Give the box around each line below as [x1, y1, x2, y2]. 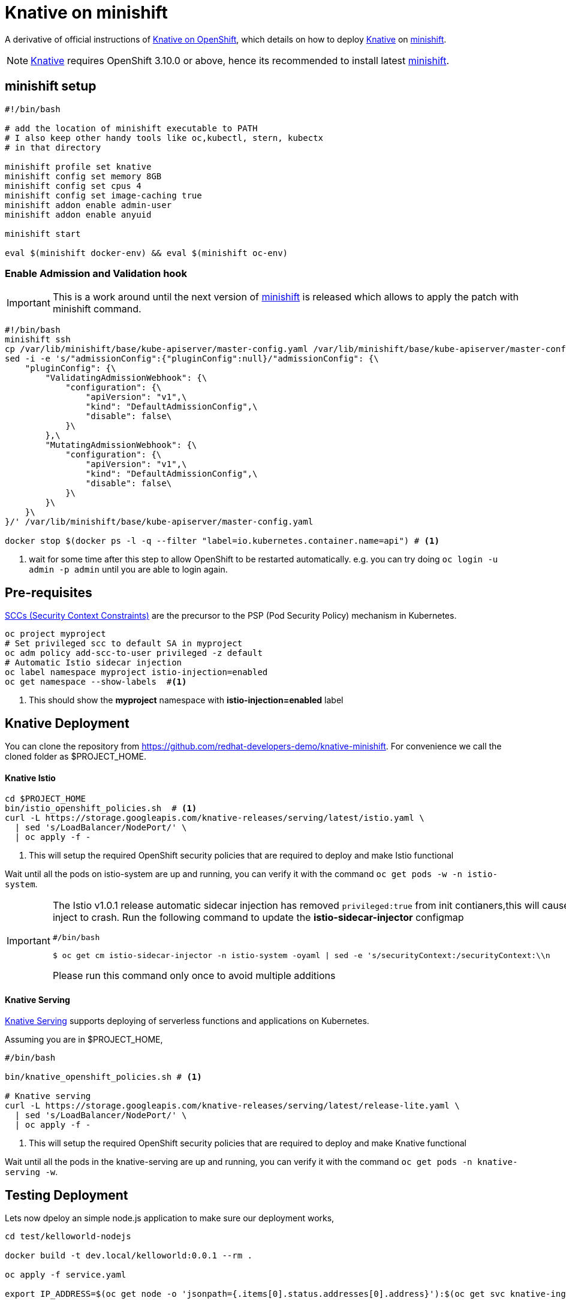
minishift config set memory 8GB [5, 171, 162, 181]
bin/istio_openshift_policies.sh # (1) [5, 803, 197, 814]
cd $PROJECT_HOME [5, 794, 86, 804]
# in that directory [5, 142, 101, 152]
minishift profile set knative [5, 161, 152, 171]
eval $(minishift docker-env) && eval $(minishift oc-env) [5, 248, 288, 258]
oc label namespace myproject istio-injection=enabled [5, 667, 268, 677]
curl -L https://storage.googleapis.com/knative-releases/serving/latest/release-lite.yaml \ [5, 1101, 460, 1111]
